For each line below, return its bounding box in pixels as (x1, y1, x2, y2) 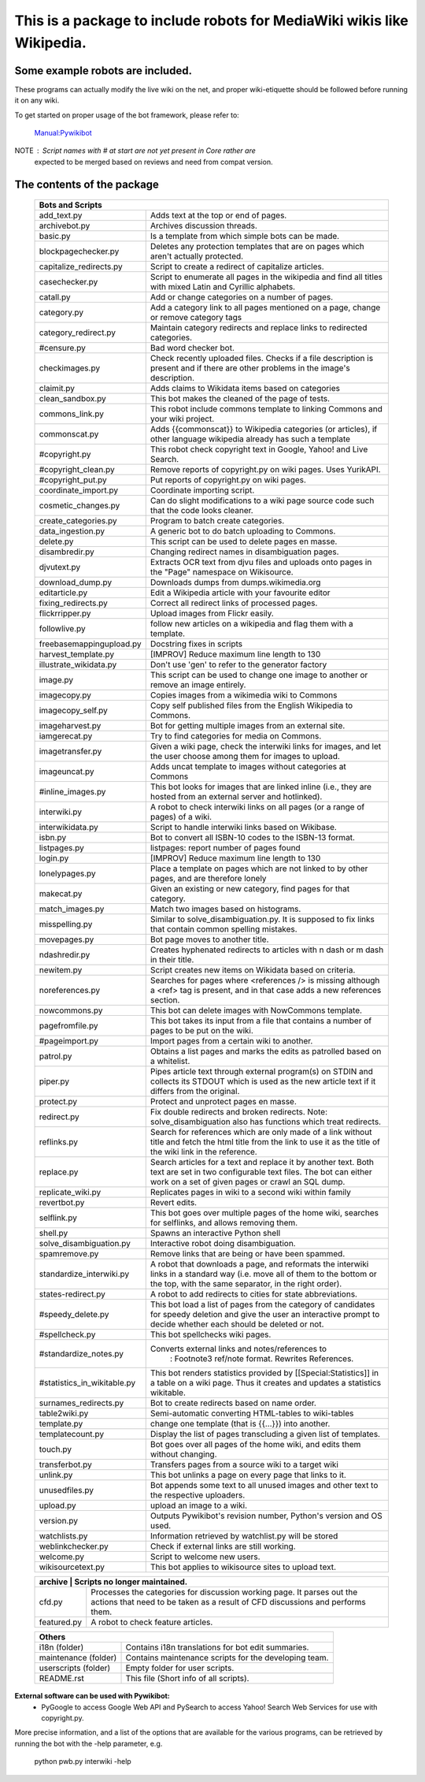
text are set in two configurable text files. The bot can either (150, 1166, 373, 1177)
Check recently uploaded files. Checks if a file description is (150, 353, 374, 364)
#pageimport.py (39, 1036, 98, 1047)
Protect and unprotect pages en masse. (150, 1096, 297, 1107)
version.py (39, 1516, 79, 1527)
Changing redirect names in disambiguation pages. (150, 546, 339, 557)
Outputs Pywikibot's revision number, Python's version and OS (150, 1510, 382, 1521)
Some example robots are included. (14, 64, 193, 77)
